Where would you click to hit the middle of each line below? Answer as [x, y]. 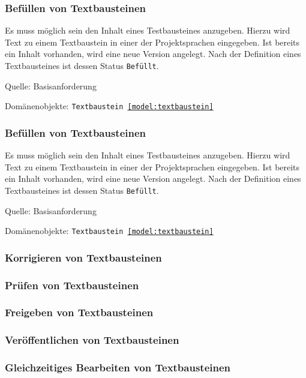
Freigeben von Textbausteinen [79, 312]
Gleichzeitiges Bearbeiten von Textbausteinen [118, 367]
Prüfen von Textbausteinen [72, 285]
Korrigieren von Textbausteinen [83, 257]
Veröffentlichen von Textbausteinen [92, 340]
